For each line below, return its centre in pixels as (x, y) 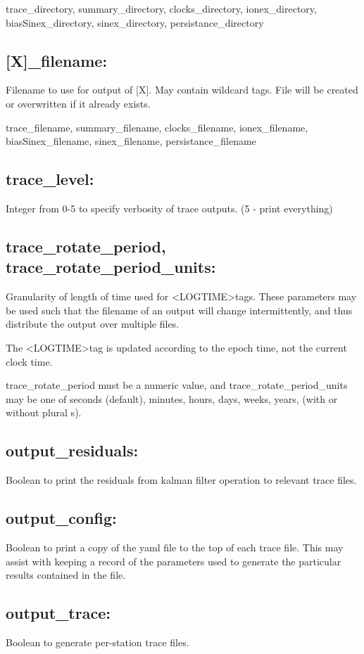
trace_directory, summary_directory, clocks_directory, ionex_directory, (161, 8)
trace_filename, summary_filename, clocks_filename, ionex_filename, (157, 127)
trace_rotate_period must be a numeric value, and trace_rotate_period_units (177, 385)
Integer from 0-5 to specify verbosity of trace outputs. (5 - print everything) (169, 208)
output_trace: (58, 613)
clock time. (29, 361)
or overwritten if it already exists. (78, 103)
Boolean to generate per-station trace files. (98, 642)
